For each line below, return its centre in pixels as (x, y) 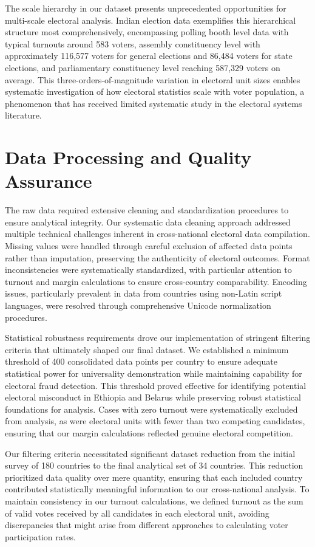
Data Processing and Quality (128, 157)
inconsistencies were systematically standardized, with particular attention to (148, 270)
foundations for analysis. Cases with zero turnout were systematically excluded (151, 409)
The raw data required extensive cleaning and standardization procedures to (147, 210)
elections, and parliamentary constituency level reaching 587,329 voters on (143, 67)
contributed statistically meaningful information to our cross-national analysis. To (157, 489)
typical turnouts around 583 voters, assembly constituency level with (133, 43)
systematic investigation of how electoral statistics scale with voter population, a (155, 91)
